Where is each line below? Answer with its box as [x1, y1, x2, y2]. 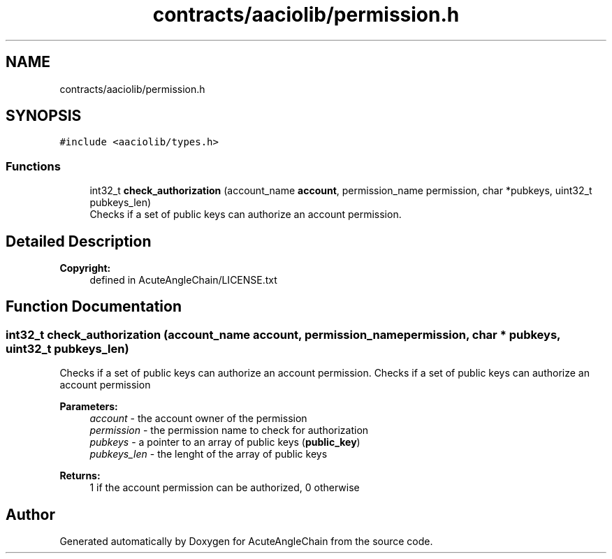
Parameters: [59, 400, 118, 413]
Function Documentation [6, 298, 182, 316]
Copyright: [59, 262, 111, 275]
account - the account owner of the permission [89, 412, 307, 425]
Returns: [59, 470, 101, 482]
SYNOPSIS [6, 107, 82, 125]
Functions [6, 159, 61, 173]
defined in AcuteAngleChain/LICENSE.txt [89, 274, 277, 286]
